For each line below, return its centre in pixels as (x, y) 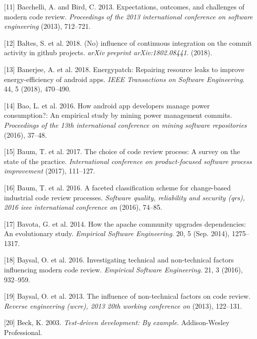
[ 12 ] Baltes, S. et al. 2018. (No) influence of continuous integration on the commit (128, 42)
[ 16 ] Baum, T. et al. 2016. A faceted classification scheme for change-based (118, 187)
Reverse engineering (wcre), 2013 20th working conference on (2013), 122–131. (123, 305)
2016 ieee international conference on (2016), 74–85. (83, 207)
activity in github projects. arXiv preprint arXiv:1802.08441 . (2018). (108, 52)
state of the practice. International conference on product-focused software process (128, 161)
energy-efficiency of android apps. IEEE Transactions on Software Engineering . (124, 79)
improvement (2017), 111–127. (50, 171)
